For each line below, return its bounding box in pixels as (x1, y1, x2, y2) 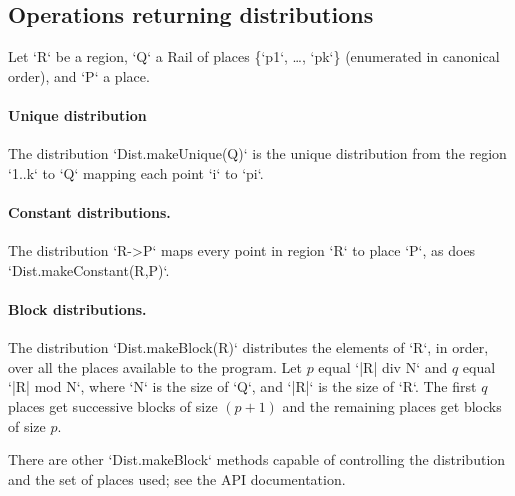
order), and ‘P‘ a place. (8, 65, 150, 86)
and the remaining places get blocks (282, 395, 502, 416)
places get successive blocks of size (8, 395, 218, 416)
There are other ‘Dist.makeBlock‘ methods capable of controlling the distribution (8, 449, 506, 470)
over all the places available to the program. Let (8, 356, 302, 377)
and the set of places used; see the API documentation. (8, 468, 346, 489)
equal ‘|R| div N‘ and (318, 356, 448, 377)
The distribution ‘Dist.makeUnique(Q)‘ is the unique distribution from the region (8, 143, 507, 164)
